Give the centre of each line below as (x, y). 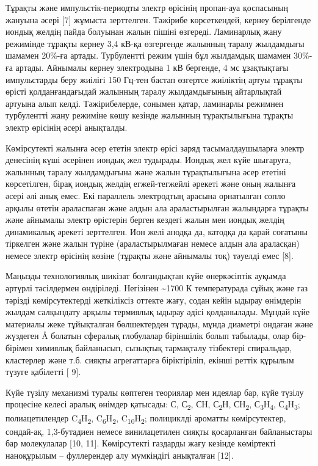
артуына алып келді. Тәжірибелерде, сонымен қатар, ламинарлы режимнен (145, 103)
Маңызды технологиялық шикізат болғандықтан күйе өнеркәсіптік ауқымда (146, 276)
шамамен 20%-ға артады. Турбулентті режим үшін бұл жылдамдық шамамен (148, 55)
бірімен (19, 348)
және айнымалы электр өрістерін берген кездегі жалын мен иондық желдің (145, 220)
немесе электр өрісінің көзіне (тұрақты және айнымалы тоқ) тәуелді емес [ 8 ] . (150, 255)
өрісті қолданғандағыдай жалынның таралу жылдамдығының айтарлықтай (144, 91)
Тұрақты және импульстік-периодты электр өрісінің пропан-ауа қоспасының (147, 7)
